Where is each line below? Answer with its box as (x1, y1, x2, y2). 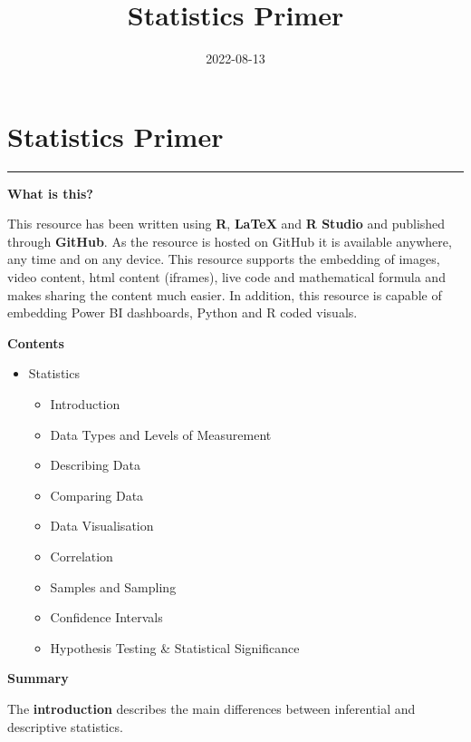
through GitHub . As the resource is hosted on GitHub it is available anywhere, (7, 231, 452, 250)
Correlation (50, 546, 113, 565)
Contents (7, 333, 64, 352)
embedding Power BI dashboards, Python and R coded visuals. (7, 303, 358, 322)
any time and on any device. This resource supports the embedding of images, (7, 249, 440, 268)
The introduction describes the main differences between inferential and (7, 698, 416, 718)
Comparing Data (50, 485, 144, 504)
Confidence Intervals (50, 608, 163, 627)
